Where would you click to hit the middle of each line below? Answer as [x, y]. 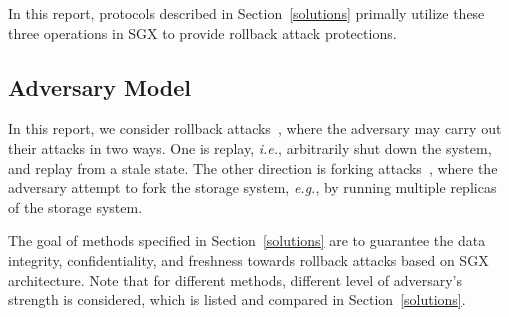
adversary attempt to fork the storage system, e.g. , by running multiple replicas [252, 187]
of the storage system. [75, 206]
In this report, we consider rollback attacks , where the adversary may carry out [255, 128]
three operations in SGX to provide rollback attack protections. [202, 32]
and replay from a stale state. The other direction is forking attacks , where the [253, 167]
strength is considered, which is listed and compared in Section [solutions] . [237, 299]
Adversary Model [99, 86]
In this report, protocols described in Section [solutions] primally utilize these [246, 13]
